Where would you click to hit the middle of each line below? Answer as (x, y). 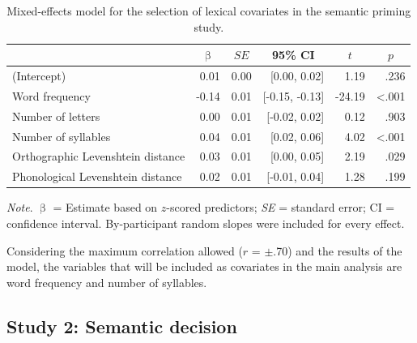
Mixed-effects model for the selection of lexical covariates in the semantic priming (209, 11)
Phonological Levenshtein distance (97, 176)
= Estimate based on (105, 207)
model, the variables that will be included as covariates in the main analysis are (204, 266)
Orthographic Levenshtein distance (99, 156)
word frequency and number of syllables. (107, 282)
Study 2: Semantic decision (122, 326)
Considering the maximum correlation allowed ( (125, 250)
